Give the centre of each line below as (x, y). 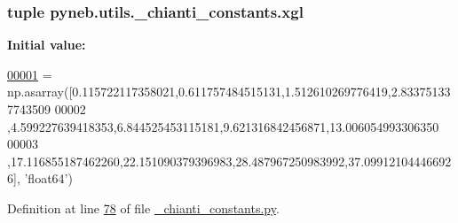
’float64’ (46, 178)
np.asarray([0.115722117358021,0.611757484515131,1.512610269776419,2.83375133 (229, 92)
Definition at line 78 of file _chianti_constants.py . (143, 208)
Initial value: (47, 45)
